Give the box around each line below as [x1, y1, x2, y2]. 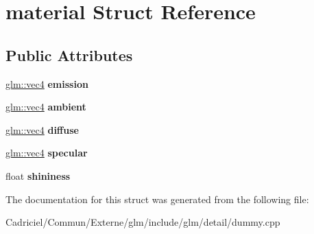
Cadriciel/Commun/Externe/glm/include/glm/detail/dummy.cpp [5, 215, 280, 229]
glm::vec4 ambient [5, 100, 86, 114]
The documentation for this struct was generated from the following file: [5, 191, 309, 206]
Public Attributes [5, 44, 133, 65]
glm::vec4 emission [5, 76, 88, 91]
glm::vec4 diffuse [5, 122, 79, 137]
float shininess [5, 168, 71, 183]
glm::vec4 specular [5, 145, 88, 160]
